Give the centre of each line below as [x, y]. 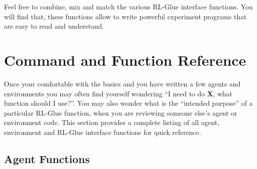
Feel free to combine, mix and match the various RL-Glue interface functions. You [128, 6]
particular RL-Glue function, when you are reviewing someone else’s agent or [121, 112]
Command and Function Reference [125, 60]
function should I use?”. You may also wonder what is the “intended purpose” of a [128, 103]
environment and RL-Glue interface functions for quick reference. [103, 132]
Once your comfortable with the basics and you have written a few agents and [122, 83]
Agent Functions [47, 158]
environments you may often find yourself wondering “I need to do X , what [118, 93]
